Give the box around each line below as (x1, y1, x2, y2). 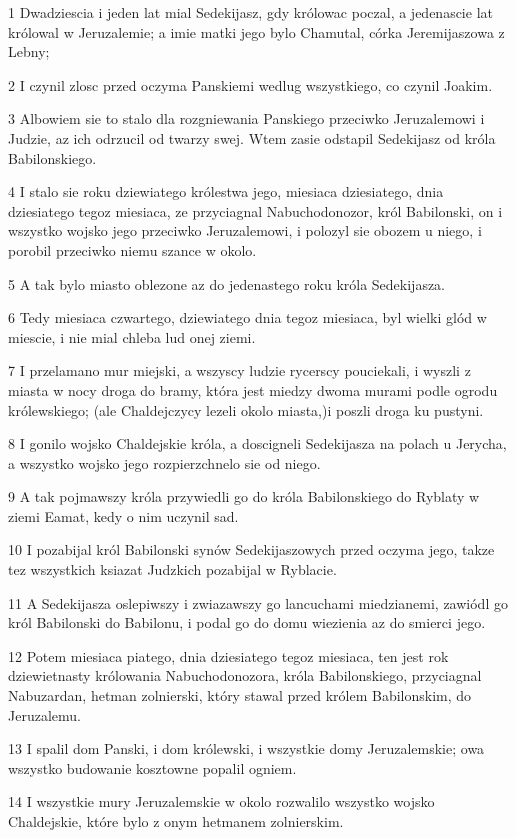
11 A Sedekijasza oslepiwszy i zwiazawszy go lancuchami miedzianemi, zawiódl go (8, 592, 508, 613)
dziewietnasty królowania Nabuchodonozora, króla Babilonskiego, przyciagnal (8, 665, 482, 686)
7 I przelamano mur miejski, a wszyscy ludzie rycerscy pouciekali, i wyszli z (8, 360, 471, 381)
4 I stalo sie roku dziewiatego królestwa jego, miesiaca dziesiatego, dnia (8, 181, 444, 202)
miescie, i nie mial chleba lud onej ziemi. (8, 326, 256, 347)
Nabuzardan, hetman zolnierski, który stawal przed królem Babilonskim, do (8, 685, 472, 706)
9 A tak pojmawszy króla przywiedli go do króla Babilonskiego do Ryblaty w (8, 486, 480, 507)
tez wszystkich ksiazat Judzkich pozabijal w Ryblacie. (8, 559, 337, 580)
